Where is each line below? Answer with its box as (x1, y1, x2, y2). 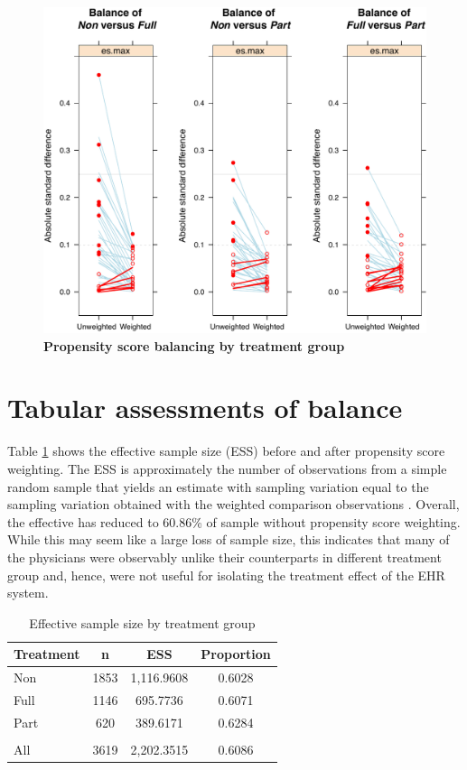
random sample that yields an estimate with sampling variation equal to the (7, 477, 429, 496)
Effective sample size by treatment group (29, 613, 256, 632)
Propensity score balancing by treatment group (43, 336, 345, 355)
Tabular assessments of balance (7, 389, 403, 426)
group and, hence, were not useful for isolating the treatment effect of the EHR (7, 565, 445, 584)
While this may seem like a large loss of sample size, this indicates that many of (7, 530, 450, 549)
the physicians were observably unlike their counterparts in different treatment (7, 547, 442, 566)
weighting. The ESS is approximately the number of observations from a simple (7, 459, 447, 478)
